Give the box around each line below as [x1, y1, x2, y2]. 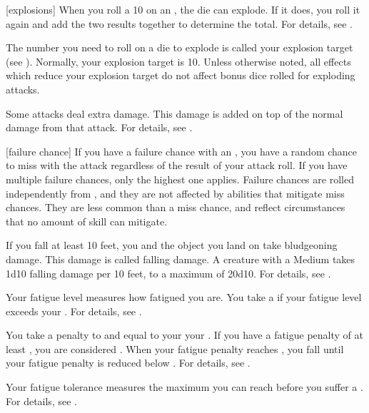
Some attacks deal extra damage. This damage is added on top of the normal [6, 106, 343, 121]
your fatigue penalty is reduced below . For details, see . [6, 355, 251, 370]
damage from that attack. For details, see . [6, 120, 193, 135]
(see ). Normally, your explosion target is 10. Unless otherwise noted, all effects [6, 53, 351, 68]
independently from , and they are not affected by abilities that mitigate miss [6, 185, 345, 200]
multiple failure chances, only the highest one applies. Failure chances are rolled [6, 171, 354, 186]
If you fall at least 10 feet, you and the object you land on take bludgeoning [6, 238, 338, 253]
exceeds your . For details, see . [6, 303, 142, 318]
